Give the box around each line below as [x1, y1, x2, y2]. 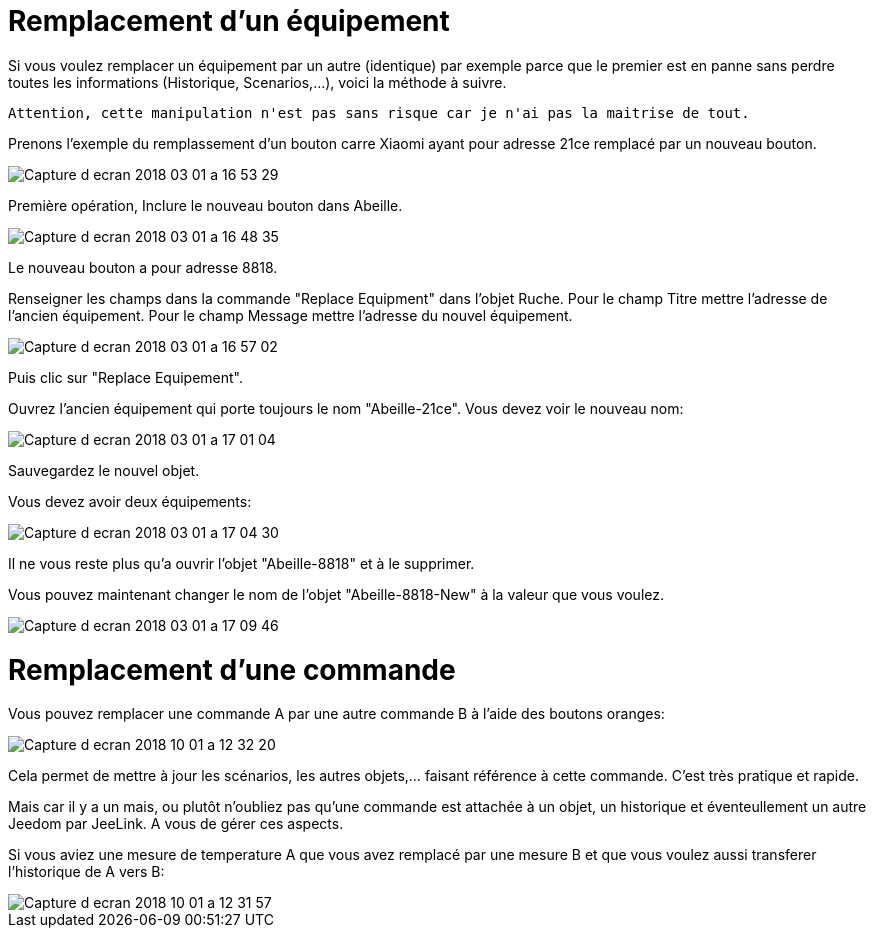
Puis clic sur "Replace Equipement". [8, 368, 244, 386]
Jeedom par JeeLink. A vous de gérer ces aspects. [8, 815, 344, 833]
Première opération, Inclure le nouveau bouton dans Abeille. [8, 196, 403, 214]
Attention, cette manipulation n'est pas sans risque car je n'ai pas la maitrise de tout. [8, 104, 750, 121]
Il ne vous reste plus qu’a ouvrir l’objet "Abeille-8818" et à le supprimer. [8, 554, 475, 572]
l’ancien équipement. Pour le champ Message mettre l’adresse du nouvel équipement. [8, 306, 573, 324]
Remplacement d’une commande [8, 652, 456, 687]
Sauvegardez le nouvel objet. [8, 461, 200, 479]
